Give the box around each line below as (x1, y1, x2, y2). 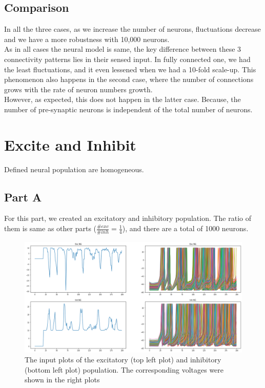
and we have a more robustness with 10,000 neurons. (4, 33, 170, 44)
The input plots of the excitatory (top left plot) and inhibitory (25, 354, 221, 365)
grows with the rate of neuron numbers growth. (4, 84, 153, 94)
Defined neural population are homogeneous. (4, 164, 144, 174)
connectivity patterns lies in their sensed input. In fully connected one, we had (4, 53, 251, 64)
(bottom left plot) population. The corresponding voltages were (25, 364, 224, 375)
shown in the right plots (25, 374, 100, 385)
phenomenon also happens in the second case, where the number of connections (4, 74, 254, 85)
